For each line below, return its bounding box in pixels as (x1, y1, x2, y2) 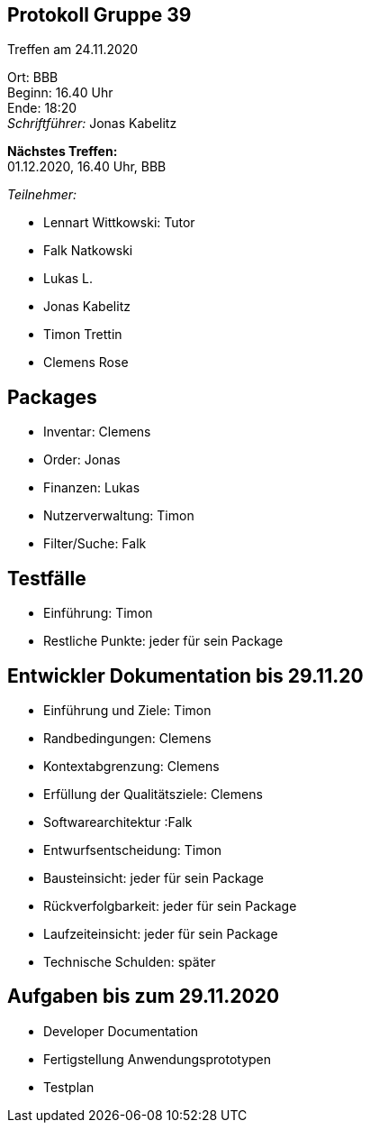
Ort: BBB (7, 69, 59, 86)
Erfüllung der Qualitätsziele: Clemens (43, 785, 263, 802)
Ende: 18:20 (7, 100, 77, 116)
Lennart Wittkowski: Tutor (43, 215, 195, 231)
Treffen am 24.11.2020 (7, 41, 139, 58)
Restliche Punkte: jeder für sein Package (43, 633, 284, 649)
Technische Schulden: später (43, 953, 216, 969)
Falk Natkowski (43, 243, 133, 259)
